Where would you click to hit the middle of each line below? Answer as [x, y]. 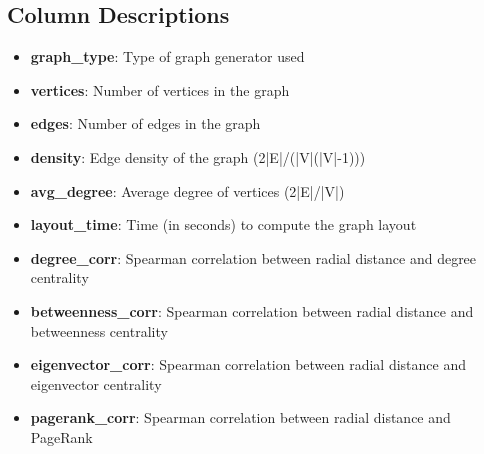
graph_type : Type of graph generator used [167, 56]
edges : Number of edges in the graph [145, 123]
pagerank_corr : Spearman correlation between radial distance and [240, 417]
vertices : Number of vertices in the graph [160, 89]
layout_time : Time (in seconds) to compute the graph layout [223, 224]
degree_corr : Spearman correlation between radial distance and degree [253, 257]
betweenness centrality [99, 330]
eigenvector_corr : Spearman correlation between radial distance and [248, 364]
